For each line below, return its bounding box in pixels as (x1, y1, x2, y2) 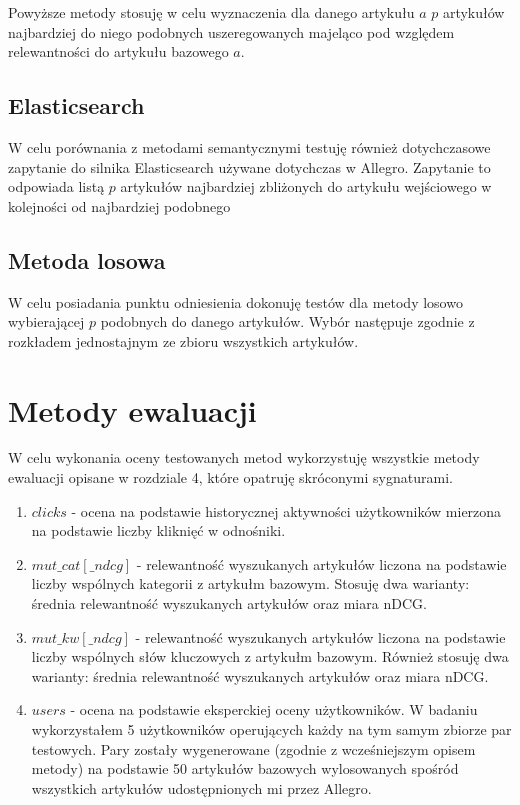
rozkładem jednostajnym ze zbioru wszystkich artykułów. (8, 330, 359, 351)
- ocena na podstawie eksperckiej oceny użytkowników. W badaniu (70, 699, 478, 720)
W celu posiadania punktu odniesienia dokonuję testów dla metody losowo (8, 291, 463, 312)
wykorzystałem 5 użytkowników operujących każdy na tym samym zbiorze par (31, 719, 512, 739)
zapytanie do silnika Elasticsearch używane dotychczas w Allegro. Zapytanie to (8, 156, 491, 177)
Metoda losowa (8, 244, 166, 275)
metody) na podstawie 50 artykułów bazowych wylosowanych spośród (31, 758, 459, 779)
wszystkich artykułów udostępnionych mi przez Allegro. (31, 777, 372, 798)
